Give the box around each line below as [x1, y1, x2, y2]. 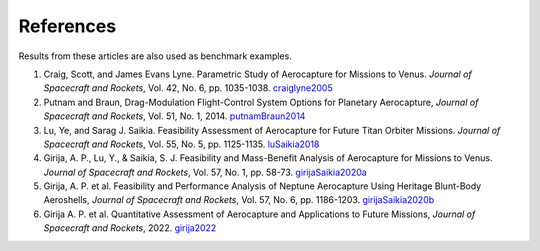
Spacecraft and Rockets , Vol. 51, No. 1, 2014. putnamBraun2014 [43, 110, 306, 122]
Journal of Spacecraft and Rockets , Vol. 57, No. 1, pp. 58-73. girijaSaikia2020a [43, 166, 367, 178]
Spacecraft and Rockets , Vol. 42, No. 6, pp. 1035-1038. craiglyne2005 [43, 82, 334, 94]
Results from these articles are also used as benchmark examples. [18, 50, 292, 62]
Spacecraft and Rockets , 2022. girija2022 [43, 222, 217, 234]
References [18, 15, 117, 37]
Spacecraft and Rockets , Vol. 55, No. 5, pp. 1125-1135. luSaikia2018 [43, 138, 320, 150]
